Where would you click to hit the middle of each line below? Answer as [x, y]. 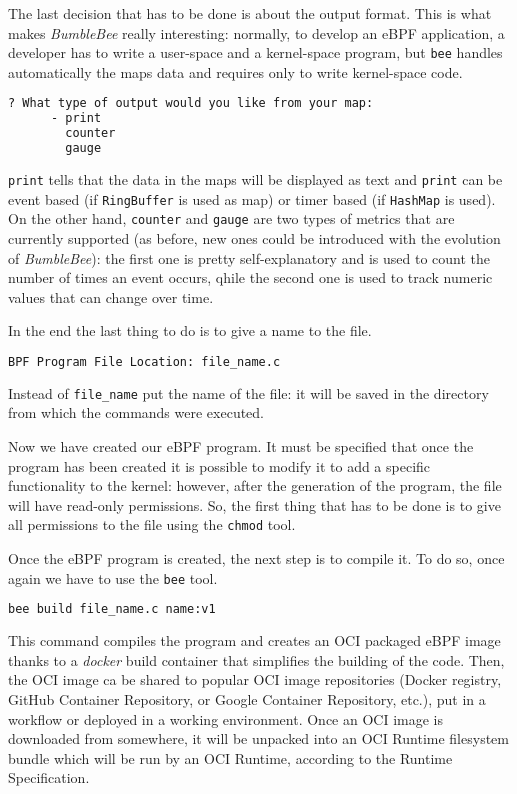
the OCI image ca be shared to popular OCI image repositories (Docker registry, [255, 679]
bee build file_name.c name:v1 [112, 609]
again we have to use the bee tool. [113, 577]
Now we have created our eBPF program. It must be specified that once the [241, 446]
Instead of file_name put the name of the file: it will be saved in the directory [248, 392]
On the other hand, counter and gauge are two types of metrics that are [231, 218]
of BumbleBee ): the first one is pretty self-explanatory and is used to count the [249, 257]
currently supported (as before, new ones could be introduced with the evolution [254, 237]
